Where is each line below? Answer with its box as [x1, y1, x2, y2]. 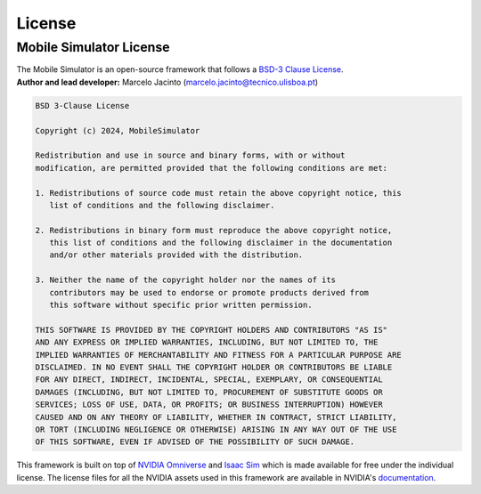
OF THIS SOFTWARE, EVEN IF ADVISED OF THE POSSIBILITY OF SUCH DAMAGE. [35, 437, 355, 447]
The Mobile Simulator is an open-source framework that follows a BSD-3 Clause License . [16, 64, 344, 75]
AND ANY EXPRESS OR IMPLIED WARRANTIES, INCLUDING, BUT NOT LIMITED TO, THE [35, 337, 379, 347]
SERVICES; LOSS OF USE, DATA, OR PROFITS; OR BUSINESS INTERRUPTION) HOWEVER [35, 400, 383, 409]
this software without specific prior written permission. [49, 300, 313, 311]
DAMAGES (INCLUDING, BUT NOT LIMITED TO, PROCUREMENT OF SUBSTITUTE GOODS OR [35, 387, 383, 397]
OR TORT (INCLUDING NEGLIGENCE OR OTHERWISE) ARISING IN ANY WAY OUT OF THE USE [35, 424, 397, 434]
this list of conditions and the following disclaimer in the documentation [49, 238, 393, 248]
